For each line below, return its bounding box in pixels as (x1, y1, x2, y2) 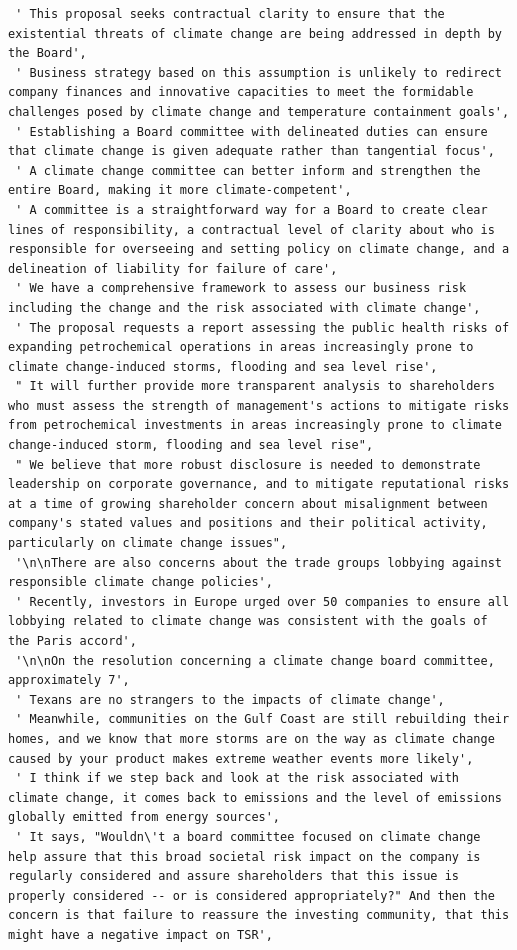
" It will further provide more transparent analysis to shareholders (15, 379, 495, 394)
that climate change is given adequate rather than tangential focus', (8, 144, 495, 159)
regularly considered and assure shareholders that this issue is (8, 869, 460, 884)
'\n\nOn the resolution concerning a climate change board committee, (15, 653, 495, 668)
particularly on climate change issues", (8, 536, 288, 551)
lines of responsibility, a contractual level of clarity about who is (8, 222, 495, 237)
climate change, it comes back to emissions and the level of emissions (8, 790, 502, 805)
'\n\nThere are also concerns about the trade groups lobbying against (15, 555, 502, 570)
